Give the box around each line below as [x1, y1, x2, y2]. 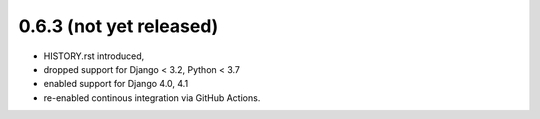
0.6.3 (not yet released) [18, 15, 219, 37]
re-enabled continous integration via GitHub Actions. [43, 91, 261, 104]
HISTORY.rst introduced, [43, 50, 145, 62]
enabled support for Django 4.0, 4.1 [43, 78, 189, 90]
